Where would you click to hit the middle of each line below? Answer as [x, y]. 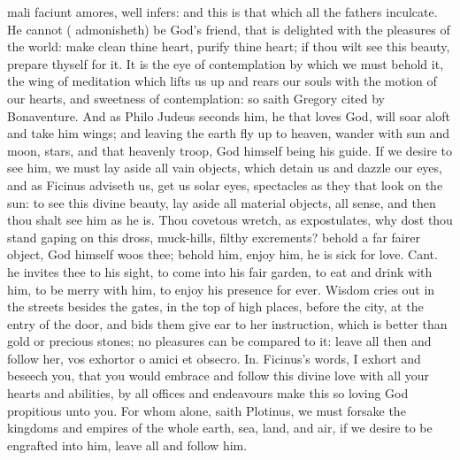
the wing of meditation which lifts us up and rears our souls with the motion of [222, 81]
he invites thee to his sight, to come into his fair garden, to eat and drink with [220, 271]
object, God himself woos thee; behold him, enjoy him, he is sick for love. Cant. [222, 254]
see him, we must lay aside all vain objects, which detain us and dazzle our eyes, [225, 168]
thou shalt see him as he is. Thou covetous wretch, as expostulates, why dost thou [230, 220]
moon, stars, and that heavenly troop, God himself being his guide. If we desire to [230, 150]
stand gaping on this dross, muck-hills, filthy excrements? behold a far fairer [214, 237]
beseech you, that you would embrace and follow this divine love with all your [218, 376]
